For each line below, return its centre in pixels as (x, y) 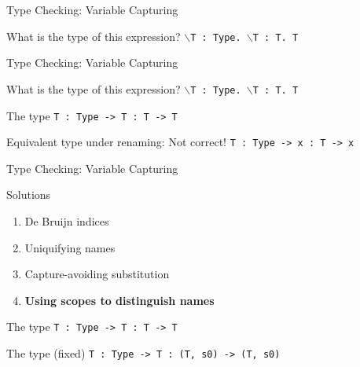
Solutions (29, 195)
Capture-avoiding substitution (97, 274)
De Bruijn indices (67, 221)
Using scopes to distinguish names (119, 300)
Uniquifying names (70, 247)
